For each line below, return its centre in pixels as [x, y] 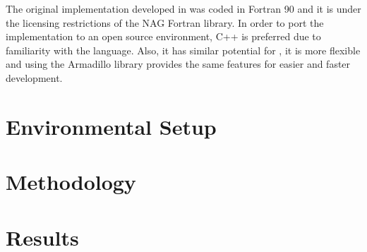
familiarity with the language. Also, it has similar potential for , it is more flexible [183, 50]
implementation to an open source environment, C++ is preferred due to [163, 36]
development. [34, 77]
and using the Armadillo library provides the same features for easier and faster [178, 64]
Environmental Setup [111, 126]
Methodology [71, 182]
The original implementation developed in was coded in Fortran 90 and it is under [183, 8]
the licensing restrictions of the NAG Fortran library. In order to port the [165, 22]
